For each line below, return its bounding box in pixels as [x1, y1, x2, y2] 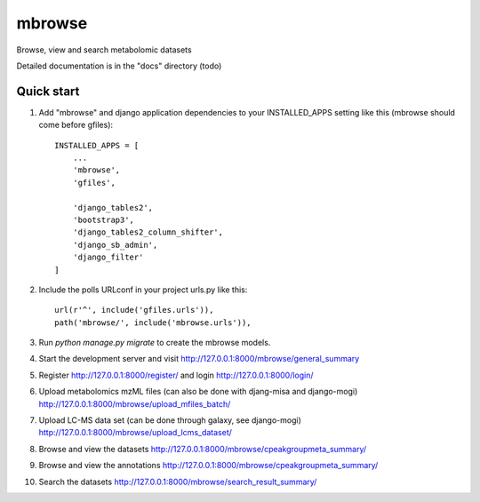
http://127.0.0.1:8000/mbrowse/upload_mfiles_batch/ [38, 398, 231, 409]
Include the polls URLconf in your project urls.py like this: [38, 284, 248, 295]
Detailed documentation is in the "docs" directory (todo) [16, 60, 222, 71]
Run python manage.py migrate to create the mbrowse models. [38, 338, 271, 348]
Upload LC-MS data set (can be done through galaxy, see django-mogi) [38, 415, 301, 426]
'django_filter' [72, 252, 144, 262]
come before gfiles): [38, 120, 114, 131]
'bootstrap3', [72, 214, 135, 225]
